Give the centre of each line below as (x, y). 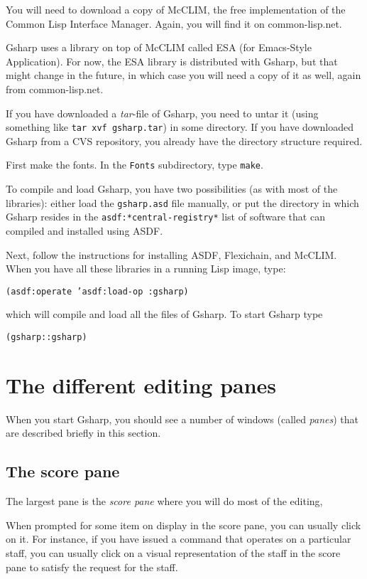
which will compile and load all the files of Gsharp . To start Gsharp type (164, 314)
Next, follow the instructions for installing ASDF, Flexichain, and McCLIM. (171, 254)
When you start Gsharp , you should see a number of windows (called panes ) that (182, 419)
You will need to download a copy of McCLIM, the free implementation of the (176, 9)
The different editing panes (141, 384)
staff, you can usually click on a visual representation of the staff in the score (173, 552)
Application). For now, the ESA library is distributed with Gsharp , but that (172, 61)
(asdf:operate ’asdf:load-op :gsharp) (97, 291)
